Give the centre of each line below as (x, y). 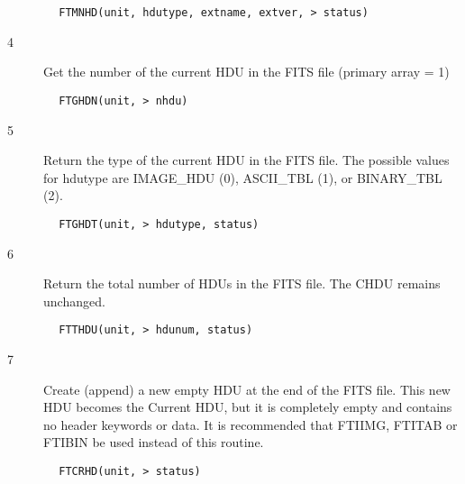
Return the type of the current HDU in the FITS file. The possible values (246, 160)
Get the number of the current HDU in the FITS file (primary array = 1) (246, 72)
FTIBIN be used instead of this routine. (154, 442)
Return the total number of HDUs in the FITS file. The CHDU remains (242, 283)
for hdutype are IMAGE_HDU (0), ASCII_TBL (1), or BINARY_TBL (243, 177)
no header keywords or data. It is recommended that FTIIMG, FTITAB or (251, 424)
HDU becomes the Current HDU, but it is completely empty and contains (248, 407)
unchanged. (74, 301)
